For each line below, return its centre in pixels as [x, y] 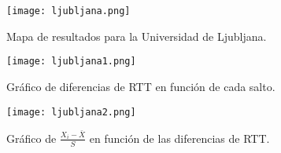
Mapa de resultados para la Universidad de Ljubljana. [137, 36]
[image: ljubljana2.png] [71, 112]
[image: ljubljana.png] [68, 11]
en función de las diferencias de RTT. [179, 138]
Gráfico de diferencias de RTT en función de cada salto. [141, 86]
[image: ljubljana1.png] [71, 62]
